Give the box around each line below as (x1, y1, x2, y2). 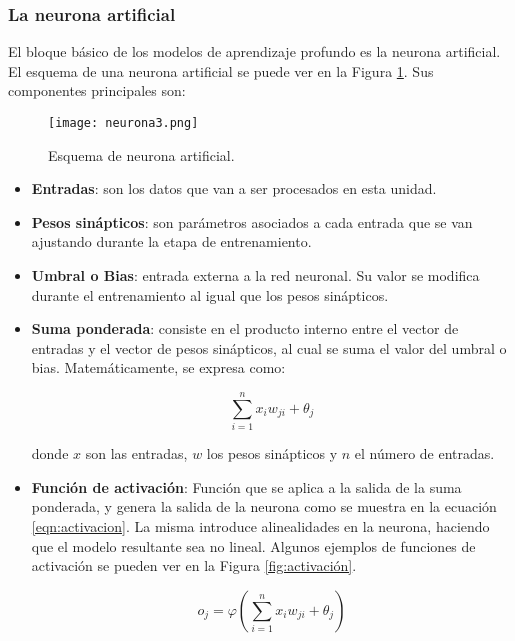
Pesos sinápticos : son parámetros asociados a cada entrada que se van (31, 211, 473, 232)
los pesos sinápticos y (206, 443, 338, 464)
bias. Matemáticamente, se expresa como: (31, 357, 286, 378)
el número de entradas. (354, 443, 495, 464)
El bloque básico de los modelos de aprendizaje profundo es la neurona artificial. (8, 41, 501, 62)
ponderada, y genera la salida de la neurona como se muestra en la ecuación (31, 496, 497, 517)
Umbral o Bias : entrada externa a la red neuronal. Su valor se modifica (31, 265, 480, 286)
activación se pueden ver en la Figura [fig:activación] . (31, 555, 357, 576)
